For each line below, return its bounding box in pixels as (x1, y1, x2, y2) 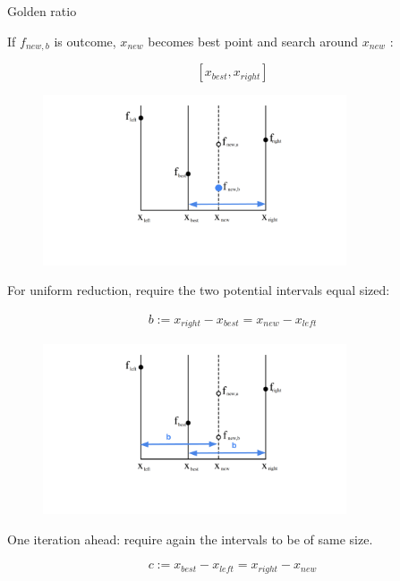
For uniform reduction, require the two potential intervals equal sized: (7, 281, 390, 299)
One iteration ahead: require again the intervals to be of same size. (7, 529, 373, 548)
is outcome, (54, 31, 116, 50)
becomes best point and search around (148, 31, 359, 50)
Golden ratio (7, 2, 77, 20)
